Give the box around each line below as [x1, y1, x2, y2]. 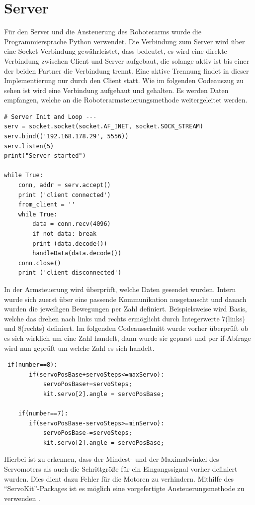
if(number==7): [18, 410, 68, 417]
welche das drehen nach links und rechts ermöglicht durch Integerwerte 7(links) [4, 313, 245, 323]
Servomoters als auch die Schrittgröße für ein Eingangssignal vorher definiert [4, 464, 238, 474]
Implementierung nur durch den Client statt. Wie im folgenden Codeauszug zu [4, 75, 244, 86]
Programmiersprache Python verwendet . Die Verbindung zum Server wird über [4, 36, 245, 46]
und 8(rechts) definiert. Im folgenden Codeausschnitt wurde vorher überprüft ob [4, 323, 249, 333]
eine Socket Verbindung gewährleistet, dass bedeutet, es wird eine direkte [4, 46, 227, 56]
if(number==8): [7, 361, 58, 369]
